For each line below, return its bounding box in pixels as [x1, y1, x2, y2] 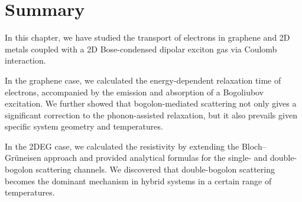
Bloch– [241, 140, 267, 152]
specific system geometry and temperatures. [5, 120, 163, 133]
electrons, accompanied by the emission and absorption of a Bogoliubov [5, 85, 264, 98]
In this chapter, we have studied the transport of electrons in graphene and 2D [5, 31, 290, 44]
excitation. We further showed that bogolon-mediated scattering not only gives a [5, 97, 297, 110]
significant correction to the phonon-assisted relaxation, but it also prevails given [5, 108, 297, 121]
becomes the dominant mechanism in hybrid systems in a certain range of [5, 174, 272, 187]
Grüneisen [5, 151, 41, 164]
